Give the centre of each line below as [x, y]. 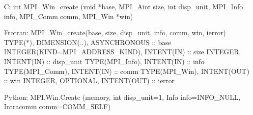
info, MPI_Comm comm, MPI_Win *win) [69, 16]
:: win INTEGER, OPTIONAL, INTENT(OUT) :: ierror [89, 80]
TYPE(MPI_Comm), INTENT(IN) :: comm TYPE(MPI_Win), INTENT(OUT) [127, 71]
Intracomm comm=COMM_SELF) [57, 106]
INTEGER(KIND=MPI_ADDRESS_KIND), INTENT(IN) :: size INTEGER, [123, 52]
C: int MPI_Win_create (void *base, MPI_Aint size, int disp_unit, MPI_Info [124, 6]
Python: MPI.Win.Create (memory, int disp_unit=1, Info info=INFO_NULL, [122, 97]
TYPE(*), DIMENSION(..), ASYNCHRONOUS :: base [88, 42]
